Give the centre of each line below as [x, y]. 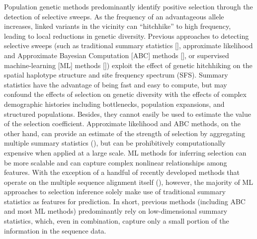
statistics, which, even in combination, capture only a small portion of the [117, 221]
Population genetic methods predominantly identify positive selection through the [128, 6]
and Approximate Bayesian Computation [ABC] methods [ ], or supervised [117, 55]
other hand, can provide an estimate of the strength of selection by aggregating [125, 133]
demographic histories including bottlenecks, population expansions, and [114, 104]
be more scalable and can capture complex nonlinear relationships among [116, 162]
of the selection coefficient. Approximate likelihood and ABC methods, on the [122, 123]
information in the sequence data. [55, 230]
